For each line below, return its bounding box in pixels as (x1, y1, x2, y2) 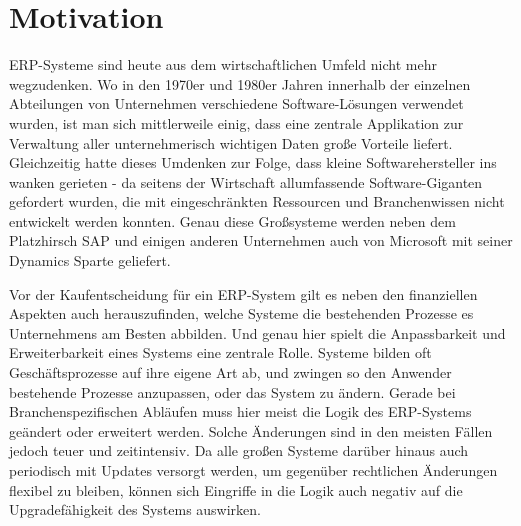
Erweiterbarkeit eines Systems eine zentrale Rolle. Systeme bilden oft (9, 342, 432, 363)
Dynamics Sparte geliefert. (9, 250, 171, 271)
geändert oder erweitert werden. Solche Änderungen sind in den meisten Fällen (9, 420, 493, 441)
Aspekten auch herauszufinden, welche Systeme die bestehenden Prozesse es (9, 303, 474, 324)
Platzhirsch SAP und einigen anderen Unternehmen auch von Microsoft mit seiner (9, 230, 513, 251)
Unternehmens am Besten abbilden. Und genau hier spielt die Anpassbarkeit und (9, 322, 506, 343)
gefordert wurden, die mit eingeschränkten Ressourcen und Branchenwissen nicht (9, 191, 505, 212)
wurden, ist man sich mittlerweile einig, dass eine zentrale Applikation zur (9, 112, 464, 133)
